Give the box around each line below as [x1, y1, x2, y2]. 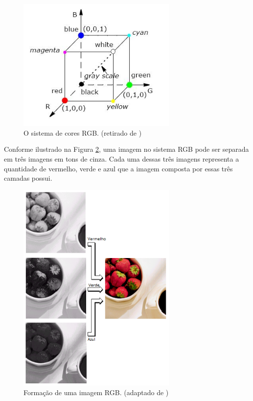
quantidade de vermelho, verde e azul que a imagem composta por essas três [4, 163, 233, 173]
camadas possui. [4, 173, 52, 183]
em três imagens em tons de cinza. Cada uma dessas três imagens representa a [4, 153, 239, 164]
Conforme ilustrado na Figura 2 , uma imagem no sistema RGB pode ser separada [4, 144, 249, 154]
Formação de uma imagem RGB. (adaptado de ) [23, 387, 169, 397]
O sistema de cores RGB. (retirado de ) [23, 127, 142, 138]
